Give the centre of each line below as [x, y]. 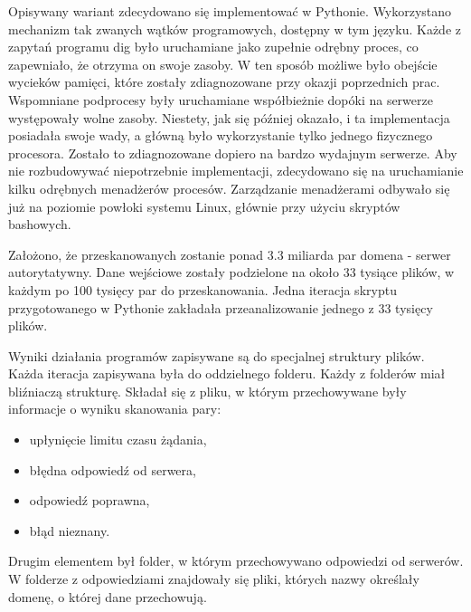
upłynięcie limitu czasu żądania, [118, 440]
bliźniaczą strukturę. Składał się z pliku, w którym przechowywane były [207, 391]
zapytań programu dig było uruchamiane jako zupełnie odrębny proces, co [213, 47]
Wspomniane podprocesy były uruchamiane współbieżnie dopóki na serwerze [221, 99]
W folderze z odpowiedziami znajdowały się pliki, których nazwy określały [214, 579]
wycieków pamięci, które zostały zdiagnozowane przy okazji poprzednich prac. [224, 82]
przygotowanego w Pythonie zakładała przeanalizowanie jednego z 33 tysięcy [221, 307]
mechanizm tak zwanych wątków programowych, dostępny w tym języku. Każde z [235, 29]
